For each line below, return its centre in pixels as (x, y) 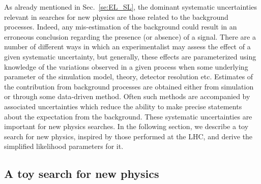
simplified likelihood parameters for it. (64, 146)
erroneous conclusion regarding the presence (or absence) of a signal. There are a (130, 36)
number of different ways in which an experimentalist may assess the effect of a (127, 47)
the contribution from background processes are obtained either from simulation (129, 86)
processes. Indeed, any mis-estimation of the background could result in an (121, 27)
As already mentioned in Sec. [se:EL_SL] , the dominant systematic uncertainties (130, 7)
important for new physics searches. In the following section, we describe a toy (126, 126)
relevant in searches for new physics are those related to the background (116, 17)
